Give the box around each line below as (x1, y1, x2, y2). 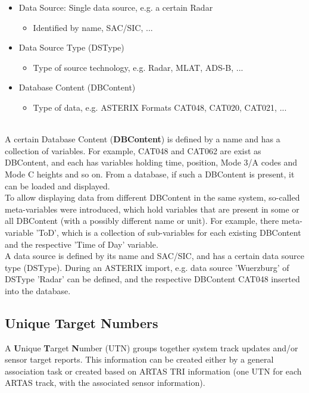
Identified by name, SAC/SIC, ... (33, 21, 153, 33)
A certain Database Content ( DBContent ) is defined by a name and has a (5, 133, 280, 145)
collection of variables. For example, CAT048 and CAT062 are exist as (5, 144, 261, 157)
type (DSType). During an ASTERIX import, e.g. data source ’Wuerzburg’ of (5, 261, 289, 273)
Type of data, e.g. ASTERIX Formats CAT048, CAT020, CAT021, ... (33, 101, 287, 113)
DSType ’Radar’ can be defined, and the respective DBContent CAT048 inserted (5, 273, 300, 285)
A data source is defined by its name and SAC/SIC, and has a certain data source (5, 249, 304, 262)
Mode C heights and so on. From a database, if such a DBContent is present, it (5, 167, 295, 180)
